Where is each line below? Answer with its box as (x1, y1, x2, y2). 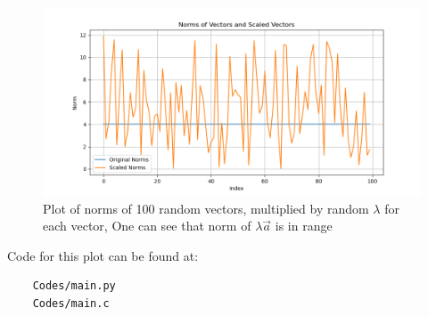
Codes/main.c (32, 296, 110, 310)
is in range (275, 216, 333, 235)
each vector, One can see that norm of (43, 216, 251, 235)
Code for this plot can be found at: (7, 246, 199, 264)
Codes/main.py (32, 280, 116, 293)
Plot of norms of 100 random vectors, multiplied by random (43, 199, 369, 217)
